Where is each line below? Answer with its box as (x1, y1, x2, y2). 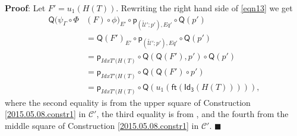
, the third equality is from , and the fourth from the (96, 108, 289, 120)
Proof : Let (5, 2, 46, 14)
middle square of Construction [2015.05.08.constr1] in (5, 119, 199, 131)
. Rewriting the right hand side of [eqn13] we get (116, 2, 293, 14)
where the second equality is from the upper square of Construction (5, 96, 251, 108)
